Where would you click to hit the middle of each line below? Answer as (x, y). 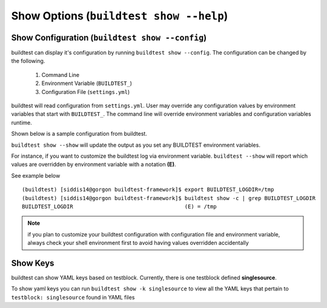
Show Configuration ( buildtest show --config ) (109, 37)
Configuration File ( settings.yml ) (86, 92)
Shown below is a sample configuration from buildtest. (79, 134)
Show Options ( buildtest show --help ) (120, 16)
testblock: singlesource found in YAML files (73, 297)
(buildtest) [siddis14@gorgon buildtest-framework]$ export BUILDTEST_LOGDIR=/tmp (148, 190)
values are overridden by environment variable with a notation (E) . (94, 164)
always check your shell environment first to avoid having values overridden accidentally (138, 243)
